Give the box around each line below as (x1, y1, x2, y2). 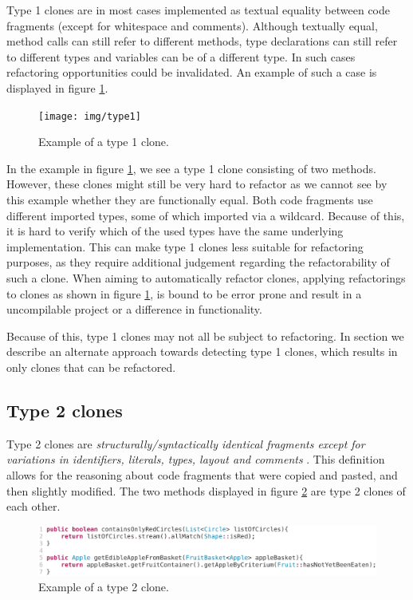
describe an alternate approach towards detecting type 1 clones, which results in (6, 343, 398, 360)
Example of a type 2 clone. (38, 578, 169, 594)
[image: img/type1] (38, 110, 141, 122)
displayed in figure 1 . (6, 79, 108, 96)
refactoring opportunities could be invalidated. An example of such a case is (6, 64, 377, 81)
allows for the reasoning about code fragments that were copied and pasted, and (6, 466, 398, 483)
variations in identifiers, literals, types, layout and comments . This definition (6, 451, 385, 468)
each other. (6, 498, 61, 515)
